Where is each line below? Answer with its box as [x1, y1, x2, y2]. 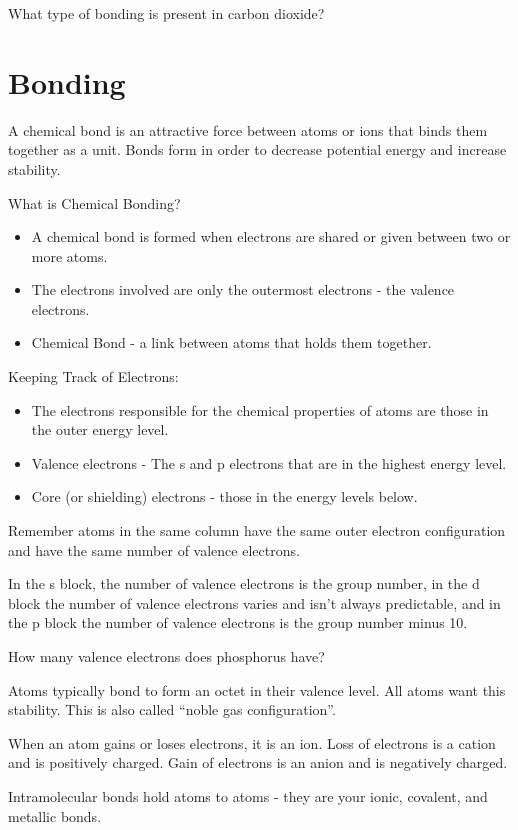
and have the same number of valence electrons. [8, 539, 300, 560]
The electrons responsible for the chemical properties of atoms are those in [31, 399, 489, 420]
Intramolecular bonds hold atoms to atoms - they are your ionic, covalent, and [8, 785, 488, 806]
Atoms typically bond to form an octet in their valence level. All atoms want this [8, 679, 506, 700]
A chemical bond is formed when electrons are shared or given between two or [31, 226, 511, 247]
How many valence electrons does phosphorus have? [8, 646, 325, 666]
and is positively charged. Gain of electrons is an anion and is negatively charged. [8, 752, 508, 773]
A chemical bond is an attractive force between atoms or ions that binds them [8, 119, 488, 140]
